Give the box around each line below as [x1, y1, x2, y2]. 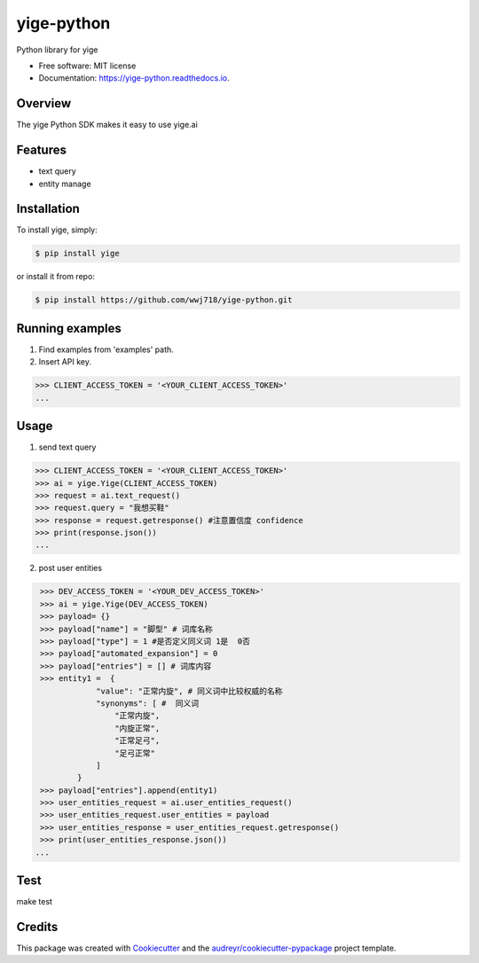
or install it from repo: [16, 271, 95, 282]
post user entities [38, 563, 102, 574]
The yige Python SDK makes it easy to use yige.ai [16, 120, 199, 130]
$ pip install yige [35, 248, 120, 259]
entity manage [38, 178, 92, 189]
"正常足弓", [114, 736, 161, 746]
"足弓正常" [114, 748, 155, 758]
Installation [16, 201, 80, 216]
